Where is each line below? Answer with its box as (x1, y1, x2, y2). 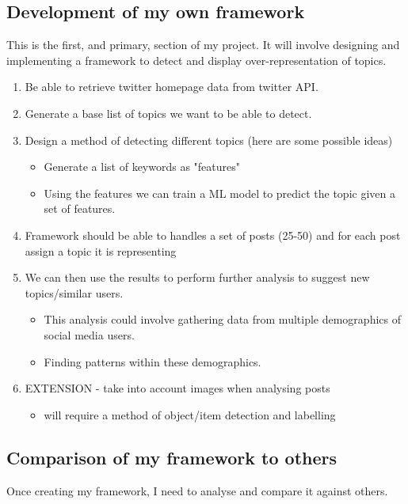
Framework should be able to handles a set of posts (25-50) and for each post (25, 226, 401, 243)
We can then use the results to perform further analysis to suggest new (25, 269, 370, 286)
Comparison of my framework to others (6, 445, 337, 469)
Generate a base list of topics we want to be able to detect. (25, 104, 312, 121)
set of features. (44, 200, 116, 217)
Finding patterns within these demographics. (44, 353, 261, 369)
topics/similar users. (25, 284, 124, 301)
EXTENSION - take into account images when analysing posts (25, 380, 330, 396)
